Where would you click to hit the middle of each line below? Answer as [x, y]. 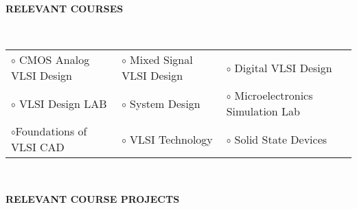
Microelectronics [274, 96]
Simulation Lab [263, 111]
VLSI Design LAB [63, 103]
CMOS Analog [54, 60]
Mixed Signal [161, 60]
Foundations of [51, 131]
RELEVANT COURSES [65, 8]
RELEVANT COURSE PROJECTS [93, 198]
